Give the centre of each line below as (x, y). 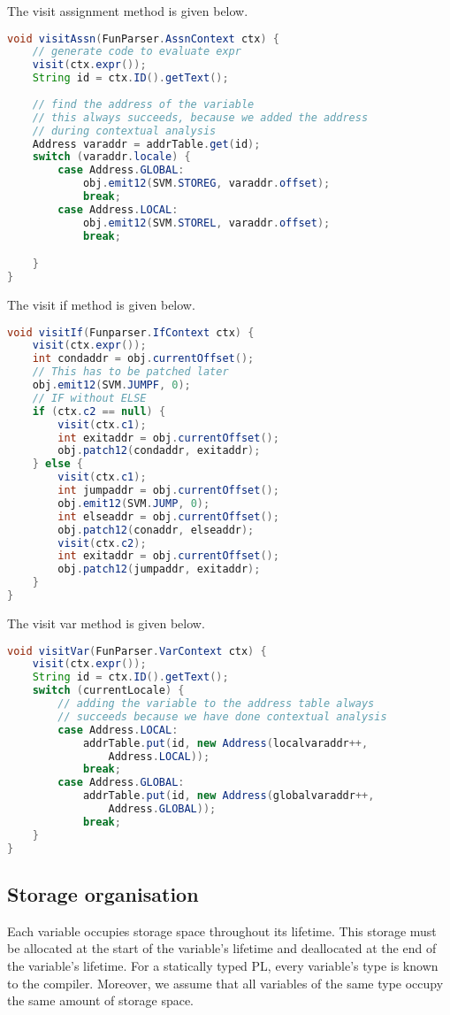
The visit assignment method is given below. (128, 11)
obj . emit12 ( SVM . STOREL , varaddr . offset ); (206, 223)
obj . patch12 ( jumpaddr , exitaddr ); (159, 569)
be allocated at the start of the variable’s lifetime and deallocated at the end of (222, 948)
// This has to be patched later (130, 372)
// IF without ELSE (89, 398)
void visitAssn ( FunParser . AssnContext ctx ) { (143, 38)
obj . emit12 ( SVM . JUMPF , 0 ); (111, 385)
